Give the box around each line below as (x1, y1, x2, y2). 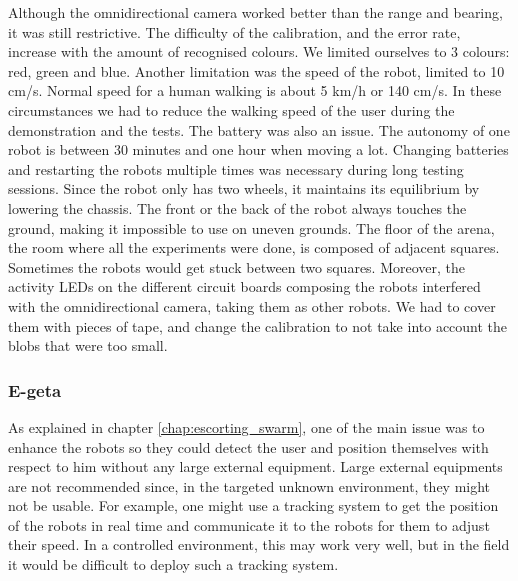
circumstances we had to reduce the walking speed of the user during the (8, 99, 455, 120)
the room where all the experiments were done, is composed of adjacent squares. (8, 237, 500, 258)
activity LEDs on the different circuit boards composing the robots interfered (8, 276, 481, 297)
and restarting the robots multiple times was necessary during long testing (8, 158, 464, 179)
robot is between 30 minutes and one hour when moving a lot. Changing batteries (8, 139, 509, 160)
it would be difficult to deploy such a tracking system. (8, 554, 339, 575)
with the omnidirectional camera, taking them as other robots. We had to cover (8, 295, 496, 316)
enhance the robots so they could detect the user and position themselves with (8, 436, 489, 457)
